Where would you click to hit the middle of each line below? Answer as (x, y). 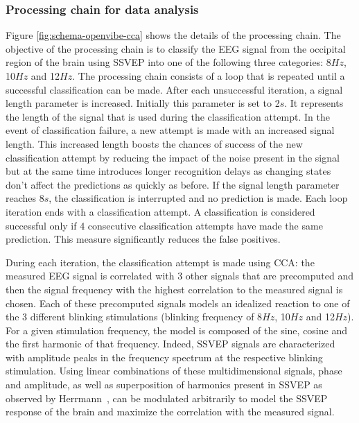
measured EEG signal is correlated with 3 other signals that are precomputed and (179, 276)
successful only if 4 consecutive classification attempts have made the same (164, 225)
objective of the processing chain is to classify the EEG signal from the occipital (176, 48)
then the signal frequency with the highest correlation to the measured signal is (174, 289)
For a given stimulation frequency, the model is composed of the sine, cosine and (176, 330)
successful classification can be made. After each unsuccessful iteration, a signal (174, 89)
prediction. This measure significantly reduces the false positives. (143, 239)
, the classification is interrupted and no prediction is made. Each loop (198, 198)
